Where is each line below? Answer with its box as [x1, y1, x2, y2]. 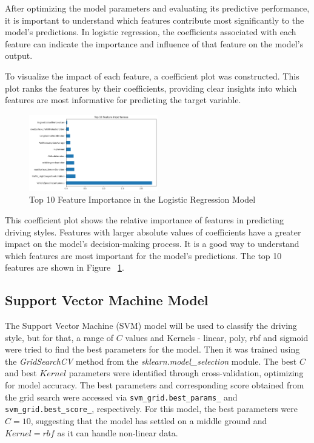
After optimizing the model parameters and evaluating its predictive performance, [5, 2, 310, 14]
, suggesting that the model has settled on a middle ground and [30, 414, 267, 427]
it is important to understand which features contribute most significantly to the [5, 13, 304, 26]
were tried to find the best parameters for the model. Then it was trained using [5, 343, 300, 356]
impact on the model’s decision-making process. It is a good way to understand [5, 237, 299, 250]
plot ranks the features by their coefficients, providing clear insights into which [5, 81, 297, 94]
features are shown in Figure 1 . [5, 261, 124, 274]
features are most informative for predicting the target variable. [5, 93, 241, 106]
